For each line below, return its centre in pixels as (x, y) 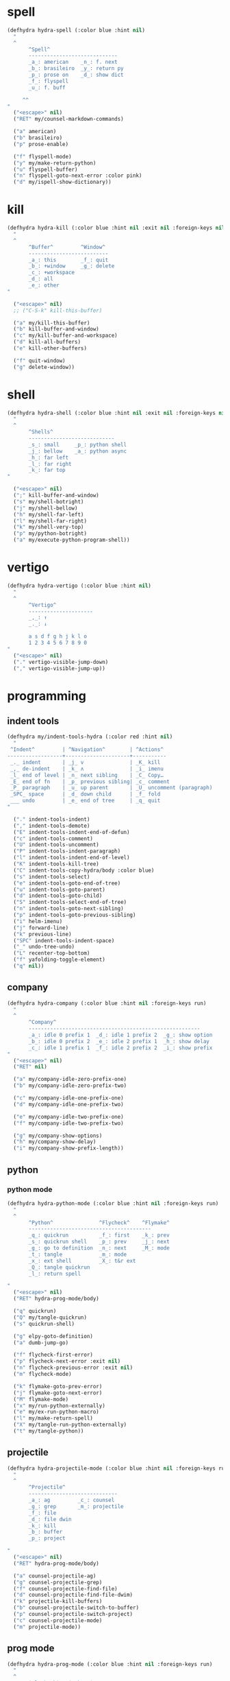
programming (47, 696)
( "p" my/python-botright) (50, 534)
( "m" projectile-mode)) (47, 1627)
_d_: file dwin (50, 1519)
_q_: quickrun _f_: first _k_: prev (99, 1235)
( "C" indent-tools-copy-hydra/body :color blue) (84, 870)
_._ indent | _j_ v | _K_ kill (85, 762)
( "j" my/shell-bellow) (46, 508)
